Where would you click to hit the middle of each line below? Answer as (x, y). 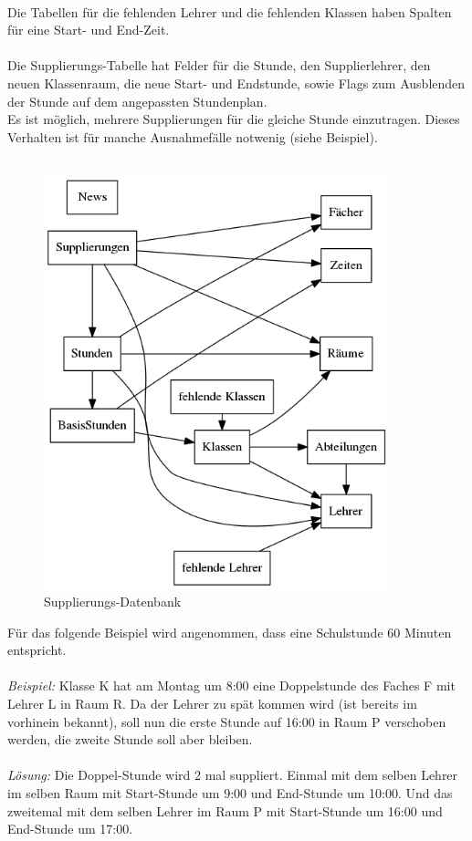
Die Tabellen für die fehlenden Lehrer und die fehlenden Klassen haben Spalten (230, 11)
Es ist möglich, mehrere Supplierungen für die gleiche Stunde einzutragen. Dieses (234, 119)
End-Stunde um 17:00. (70, 829)
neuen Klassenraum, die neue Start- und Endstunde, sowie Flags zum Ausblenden (236, 83)
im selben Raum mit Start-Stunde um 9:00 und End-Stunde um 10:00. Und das (230, 793)
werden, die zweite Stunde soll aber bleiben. (130, 739)
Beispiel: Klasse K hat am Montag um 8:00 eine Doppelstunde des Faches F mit (231, 685)
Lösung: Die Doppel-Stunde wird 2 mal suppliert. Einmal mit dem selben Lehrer (233, 775)
